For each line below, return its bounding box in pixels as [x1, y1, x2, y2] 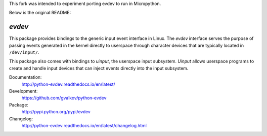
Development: [9, 88, 38, 94]
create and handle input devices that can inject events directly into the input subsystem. [9, 65, 189, 71]
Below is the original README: [9, 10, 71, 16]
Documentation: [9, 74, 42, 80]
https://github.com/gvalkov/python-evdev [21, 95, 107, 101]
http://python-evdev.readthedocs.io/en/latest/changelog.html [21, 122, 147, 128]
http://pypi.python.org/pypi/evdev [21, 109, 91, 115]
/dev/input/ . [9, 49, 40, 55]
